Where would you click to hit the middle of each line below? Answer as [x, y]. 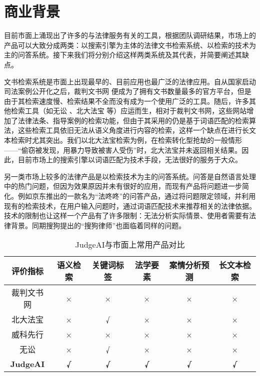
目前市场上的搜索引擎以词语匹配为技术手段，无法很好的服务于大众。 [130, 160]
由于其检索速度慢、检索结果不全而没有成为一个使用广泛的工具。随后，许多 [126, 101]
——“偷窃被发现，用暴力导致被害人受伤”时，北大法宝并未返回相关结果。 [123, 150]
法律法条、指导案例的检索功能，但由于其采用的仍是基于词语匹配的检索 [133, 120]
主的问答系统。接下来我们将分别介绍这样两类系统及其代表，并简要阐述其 [123, 55]
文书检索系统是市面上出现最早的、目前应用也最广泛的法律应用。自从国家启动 [130, 81]
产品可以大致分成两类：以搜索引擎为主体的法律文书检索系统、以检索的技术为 [130, 45]
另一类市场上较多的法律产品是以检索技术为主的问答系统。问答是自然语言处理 [130, 176]
